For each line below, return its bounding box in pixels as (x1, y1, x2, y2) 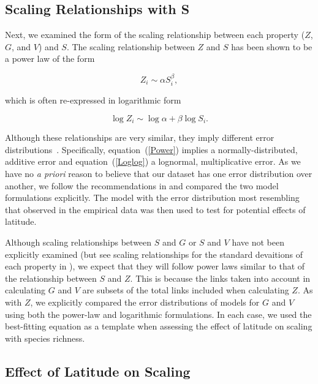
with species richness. (5, 331, 85, 344)
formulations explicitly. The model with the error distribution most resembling (5, 191, 300, 204)
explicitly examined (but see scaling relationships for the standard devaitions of (5, 247, 303, 260)
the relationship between (5, 271, 97, 284)
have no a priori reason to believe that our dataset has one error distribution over (5, 167, 312, 180)
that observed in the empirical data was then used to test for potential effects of (5, 203, 306, 216)
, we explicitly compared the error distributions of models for (30, 295, 260, 308)
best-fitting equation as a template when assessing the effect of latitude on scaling (5, 320, 312, 333)
